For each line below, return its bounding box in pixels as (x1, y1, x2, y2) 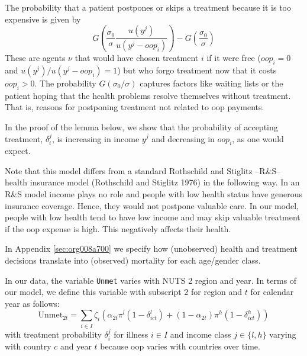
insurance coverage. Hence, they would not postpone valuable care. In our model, (5, 199, 299, 211)
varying (269, 328, 296, 340)
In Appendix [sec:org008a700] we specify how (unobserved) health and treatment (5, 242, 298, 255)
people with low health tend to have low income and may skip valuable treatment (5, 211, 300, 223)
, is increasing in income (51, 132, 140, 145)
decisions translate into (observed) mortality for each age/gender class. (5, 254, 261, 267)
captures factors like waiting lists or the (140, 76, 283, 89)
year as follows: (5, 297, 60, 309)
